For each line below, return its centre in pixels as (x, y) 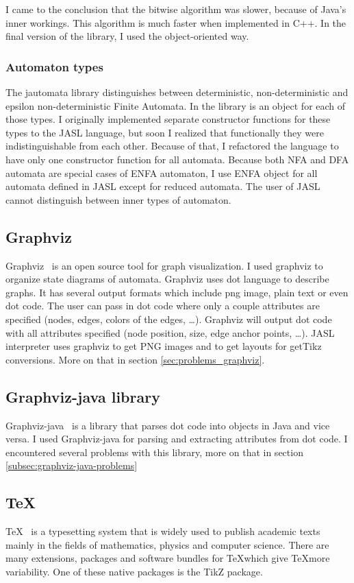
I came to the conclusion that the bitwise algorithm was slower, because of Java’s (176, 9)
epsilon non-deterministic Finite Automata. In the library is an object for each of (176, 105)
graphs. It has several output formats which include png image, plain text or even (177, 292)
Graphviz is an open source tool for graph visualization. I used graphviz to (164, 265)
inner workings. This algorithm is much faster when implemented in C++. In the (176, 22)
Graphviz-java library (83, 396)
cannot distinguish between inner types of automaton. (118, 199)
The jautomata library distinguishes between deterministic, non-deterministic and (177, 92)
